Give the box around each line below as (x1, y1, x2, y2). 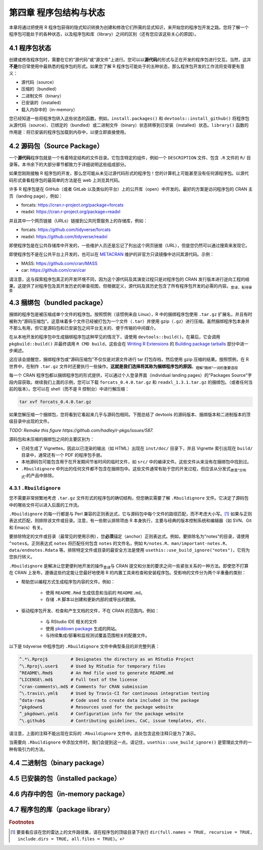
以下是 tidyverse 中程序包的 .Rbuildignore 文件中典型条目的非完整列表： (9, 643, 160, 649)
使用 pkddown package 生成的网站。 (45, 625, 119, 631)
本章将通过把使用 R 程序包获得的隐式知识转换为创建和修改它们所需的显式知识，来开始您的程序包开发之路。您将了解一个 (9, 24, 249, 30)
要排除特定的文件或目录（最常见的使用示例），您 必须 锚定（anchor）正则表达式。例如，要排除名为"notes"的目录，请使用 (9, 534, 249, 540)
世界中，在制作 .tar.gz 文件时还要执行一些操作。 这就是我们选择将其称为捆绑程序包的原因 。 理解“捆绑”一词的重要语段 (9, 363, 238, 370)
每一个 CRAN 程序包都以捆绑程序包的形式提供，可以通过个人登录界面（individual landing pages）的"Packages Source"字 (9, 372, 252, 378)
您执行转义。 (9, 554, 35, 560)
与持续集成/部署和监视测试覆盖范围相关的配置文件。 (45, 632, 150, 638)
